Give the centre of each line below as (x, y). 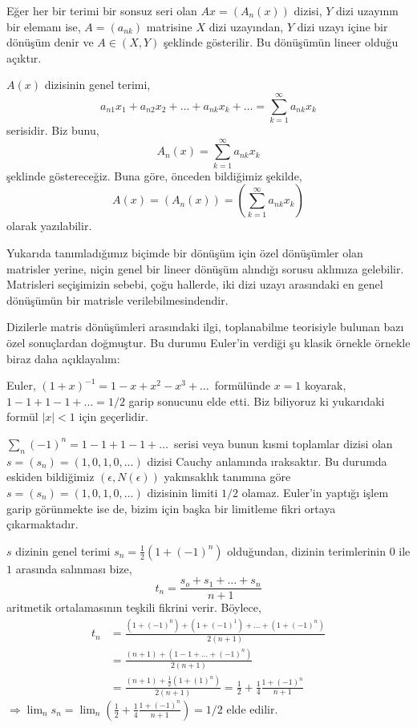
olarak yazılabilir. (49, 226)
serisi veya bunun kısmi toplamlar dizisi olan (283, 443)
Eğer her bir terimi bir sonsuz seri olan (102, 10)
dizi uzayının (367, 10)
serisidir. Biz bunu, (53, 130)
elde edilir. (252, 708)
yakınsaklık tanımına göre (227, 477)
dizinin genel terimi (63, 550)
